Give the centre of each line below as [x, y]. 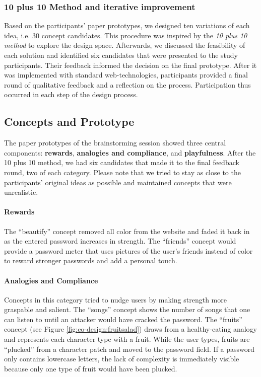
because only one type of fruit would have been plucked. [91, 368]
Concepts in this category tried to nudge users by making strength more [115, 299]
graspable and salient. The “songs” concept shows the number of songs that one [127, 309]
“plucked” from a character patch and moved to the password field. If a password [129, 349]
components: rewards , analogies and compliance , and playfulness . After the [130, 152]
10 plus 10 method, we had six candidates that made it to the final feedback [122, 162]
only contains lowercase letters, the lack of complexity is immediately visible [122, 359]
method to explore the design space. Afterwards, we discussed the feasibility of [125, 45]
